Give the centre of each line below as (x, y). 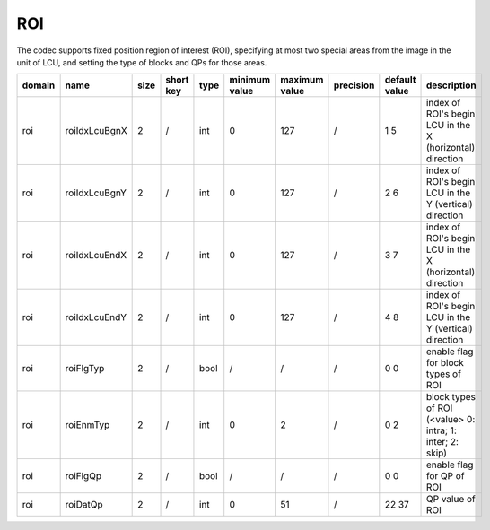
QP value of (451, 500)
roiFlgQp (83, 476)
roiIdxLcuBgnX (96, 131)
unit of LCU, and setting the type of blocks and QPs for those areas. (142, 62)
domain (39, 85)
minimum (250, 80)
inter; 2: (442, 442)
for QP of (446, 476)
